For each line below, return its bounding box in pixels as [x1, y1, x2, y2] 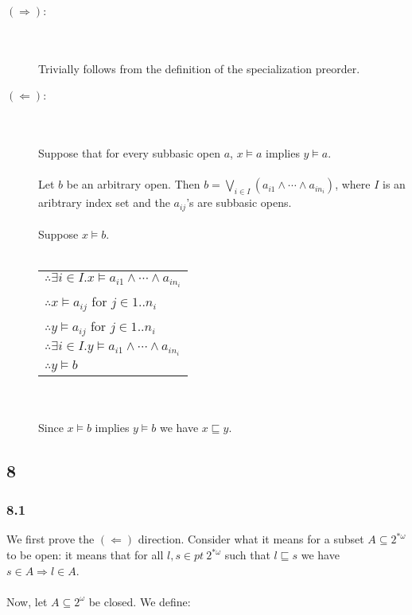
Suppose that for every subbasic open [38, 145, 220, 162]
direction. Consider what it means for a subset [138, 531, 364, 547]
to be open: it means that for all [6, 547, 164, 563]
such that [224, 547, 270, 563]
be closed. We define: [88, 593, 191, 609]
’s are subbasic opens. [186, 194, 292, 211]
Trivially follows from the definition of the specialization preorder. [38, 60, 360, 76]
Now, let [6, 593, 48, 609]
